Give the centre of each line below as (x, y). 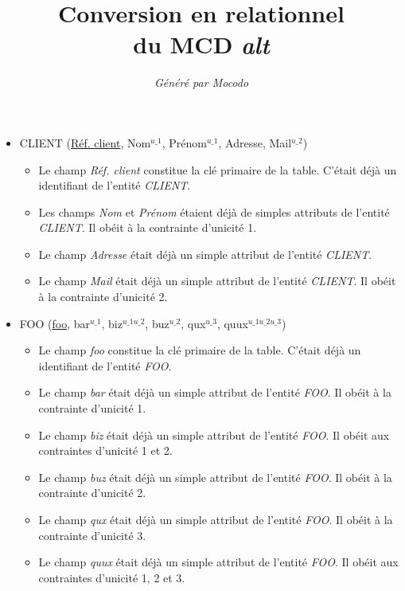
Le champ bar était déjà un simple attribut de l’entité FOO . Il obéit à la (215, 392)
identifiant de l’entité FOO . (105, 365)
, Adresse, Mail (255, 142)
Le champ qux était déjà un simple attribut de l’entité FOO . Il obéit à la (216, 519)
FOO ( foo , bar (55, 323)
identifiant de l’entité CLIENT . (115, 185)
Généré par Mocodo (201, 82)
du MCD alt (201, 45)
